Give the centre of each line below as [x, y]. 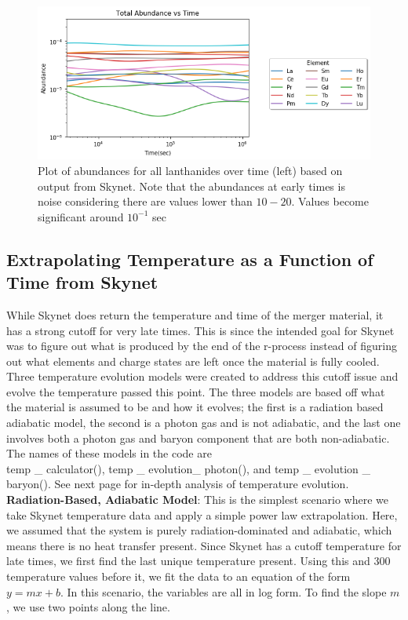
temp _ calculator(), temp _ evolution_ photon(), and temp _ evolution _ [189, 468]
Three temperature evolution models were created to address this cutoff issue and [202, 376]
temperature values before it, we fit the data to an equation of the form [178, 576]
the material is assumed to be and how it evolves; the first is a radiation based [195, 407]
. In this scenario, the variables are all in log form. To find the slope [223, 591]
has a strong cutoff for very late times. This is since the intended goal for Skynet [200, 330]
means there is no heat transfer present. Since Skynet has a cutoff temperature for [204, 545]
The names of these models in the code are [109, 453]
